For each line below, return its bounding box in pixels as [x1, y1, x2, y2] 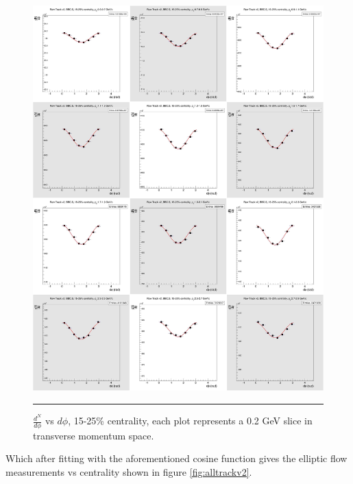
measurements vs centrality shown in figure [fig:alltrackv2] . [5, 465, 252, 479]
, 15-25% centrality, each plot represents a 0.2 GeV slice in [68, 413, 313, 428]
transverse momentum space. [33, 428, 154, 442]
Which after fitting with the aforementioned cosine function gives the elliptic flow [5, 451, 348, 465]
